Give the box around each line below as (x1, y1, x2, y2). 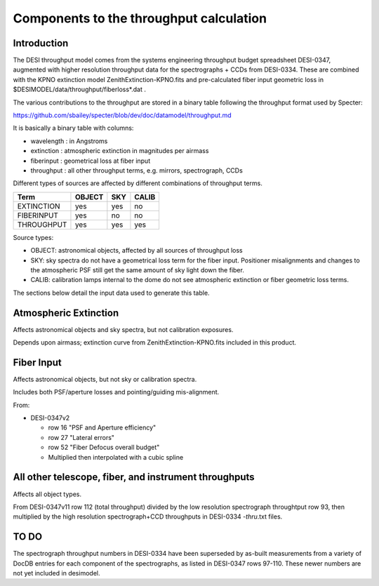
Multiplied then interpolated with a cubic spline (48, 453, 184, 461)
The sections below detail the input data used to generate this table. (13, 288, 210, 297)
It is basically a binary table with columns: (13, 124, 134, 133)
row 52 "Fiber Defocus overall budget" (48, 443, 160, 452)
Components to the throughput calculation (13, 11, 267, 26)
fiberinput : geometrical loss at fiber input (30, 157, 151, 165)
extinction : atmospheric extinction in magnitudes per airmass (30, 147, 209, 155)
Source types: (13, 233, 54, 241)
